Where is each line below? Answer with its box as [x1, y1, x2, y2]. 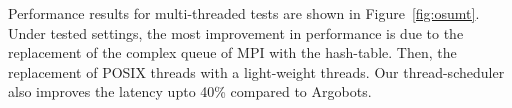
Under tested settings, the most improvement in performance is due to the [8, 22, 464, 43]
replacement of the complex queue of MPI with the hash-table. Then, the [8, 42, 457, 63]
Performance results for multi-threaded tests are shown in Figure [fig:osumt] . [8, 3, 480, 23]
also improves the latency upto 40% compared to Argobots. [8, 81, 372, 102]
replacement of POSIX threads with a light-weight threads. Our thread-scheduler [8, 61, 505, 82]
